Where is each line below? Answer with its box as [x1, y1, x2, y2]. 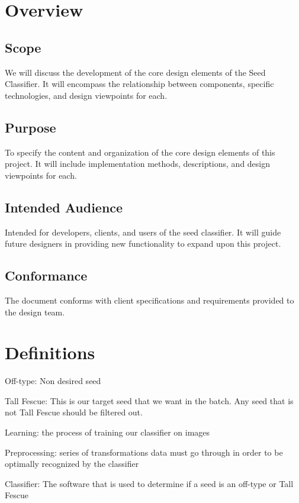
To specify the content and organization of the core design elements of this [5, 146, 275, 158]
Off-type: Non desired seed [5, 375, 101, 387]
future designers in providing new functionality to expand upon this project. [5, 237, 281, 250]
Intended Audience [5, 198, 123, 216]
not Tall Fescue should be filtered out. [5, 406, 143, 418]
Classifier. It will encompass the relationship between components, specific [5, 78, 274, 90]
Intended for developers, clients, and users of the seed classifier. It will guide [5, 225, 281, 238]
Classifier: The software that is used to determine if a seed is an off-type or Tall [5, 477, 294, 489]
